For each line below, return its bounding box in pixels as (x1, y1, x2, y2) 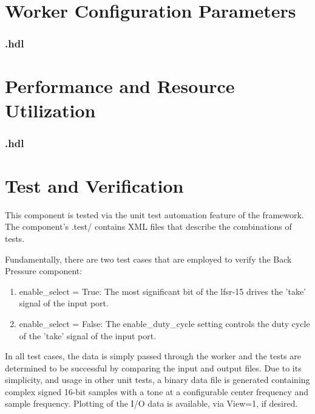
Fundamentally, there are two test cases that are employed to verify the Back (5, 252, 292, 265)
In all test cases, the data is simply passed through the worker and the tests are (5, 350, 302, 362)
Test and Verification (5, 173, 184, 198)
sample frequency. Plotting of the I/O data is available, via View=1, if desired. (5, 397, 298, 410)
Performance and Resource (5, 74, 235, 98)
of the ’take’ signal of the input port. (19, 329, 157, 342)
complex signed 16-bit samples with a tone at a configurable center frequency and (5, 385, 309, 398)
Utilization (5, 97, 96, 122)
